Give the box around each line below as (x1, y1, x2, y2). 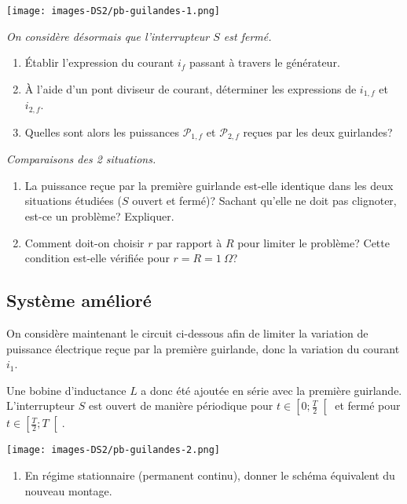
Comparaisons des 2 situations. (6, 151, 156, 167)
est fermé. (223, 27, 272, 44)
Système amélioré (6, 288, 152, 312)
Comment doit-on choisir (24, 234, 145, 250)
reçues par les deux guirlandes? (243, 123, 393, 140)
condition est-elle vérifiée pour (24, 250, 170, 266)
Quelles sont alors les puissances (24, 123, 179, 140)
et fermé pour (335, 397, 401, 414)
